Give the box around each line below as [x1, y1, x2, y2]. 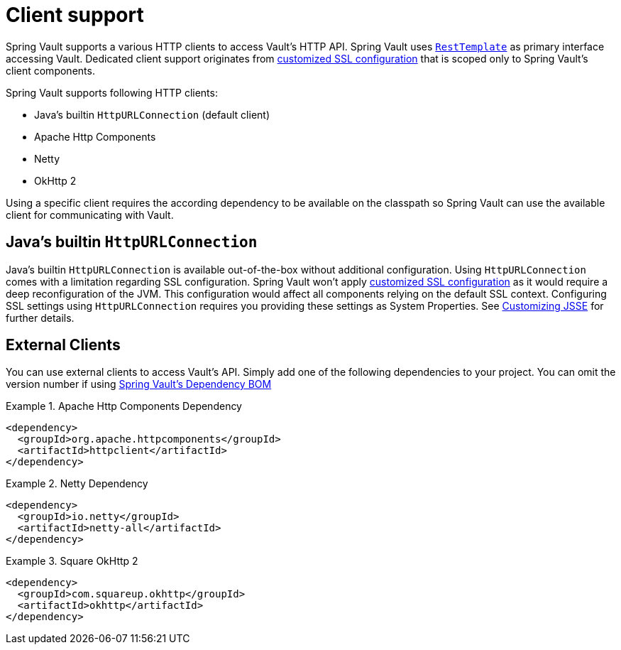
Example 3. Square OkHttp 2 [6, 555, 138, 568]
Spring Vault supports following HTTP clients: [6, 86, 218, 99]
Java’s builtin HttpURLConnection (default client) [34, 108, 270, 121]
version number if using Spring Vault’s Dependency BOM [6, 378, 272, 391]
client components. [6, 64, 95, 77]
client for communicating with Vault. [6, 208, 174, 221]
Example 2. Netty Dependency [6, 477, 148, 490]
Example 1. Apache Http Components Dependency [6, 400, 242, 413]
